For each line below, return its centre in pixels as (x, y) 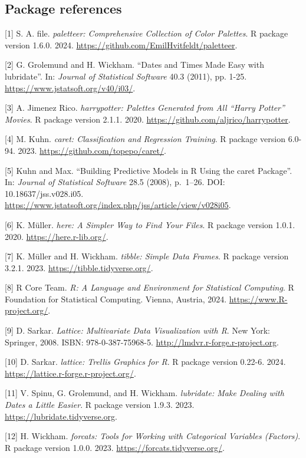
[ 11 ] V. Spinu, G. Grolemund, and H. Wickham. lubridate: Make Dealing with (144, 393)
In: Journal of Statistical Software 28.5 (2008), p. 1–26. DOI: (115, 182)
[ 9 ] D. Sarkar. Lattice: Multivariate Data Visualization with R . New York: (138, 330)
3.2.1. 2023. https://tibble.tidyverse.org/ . (79, 267)
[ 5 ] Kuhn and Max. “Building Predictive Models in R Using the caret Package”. (149, 170)
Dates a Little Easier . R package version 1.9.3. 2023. (100, 405)
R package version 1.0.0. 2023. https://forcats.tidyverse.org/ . (115, 447)
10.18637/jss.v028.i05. (44, 193)
